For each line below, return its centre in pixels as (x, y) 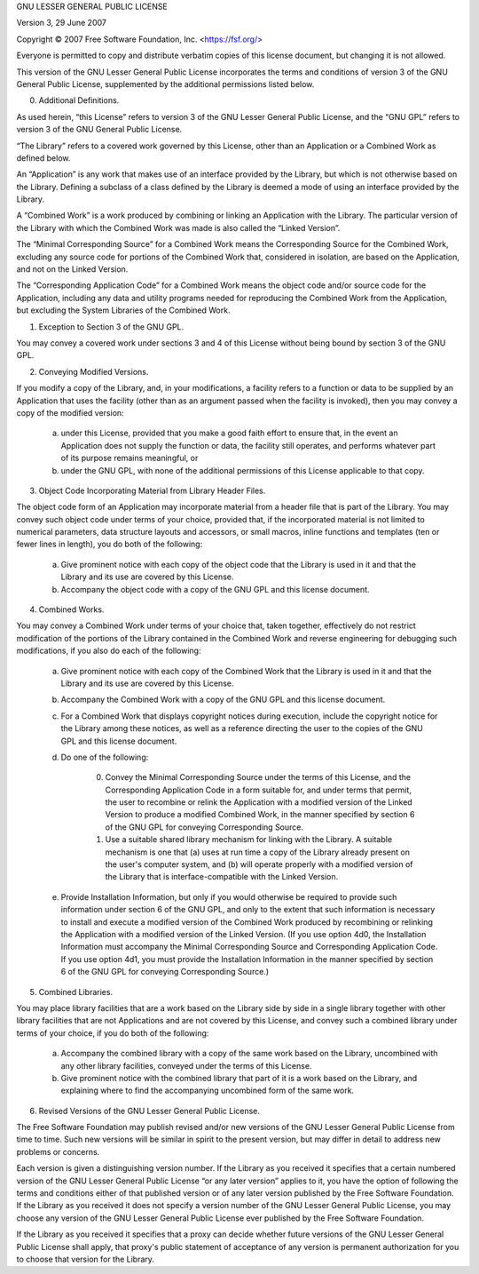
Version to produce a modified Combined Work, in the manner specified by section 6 (260, 815)
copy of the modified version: (70, 412)
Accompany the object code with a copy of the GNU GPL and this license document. (215, 589)
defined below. (43, 158)
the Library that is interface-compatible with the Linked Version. (222, 877)
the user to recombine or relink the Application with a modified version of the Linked (259, 802)
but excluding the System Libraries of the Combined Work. (123, 310)
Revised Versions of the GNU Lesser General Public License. (149, 1111)
